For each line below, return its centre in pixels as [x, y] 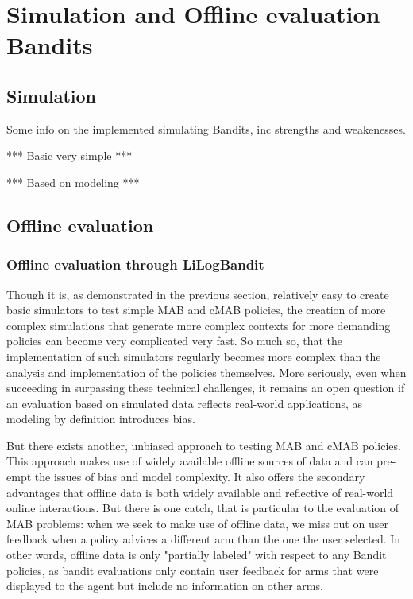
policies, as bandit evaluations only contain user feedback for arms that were [193, 570]
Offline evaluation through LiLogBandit [135, 264]
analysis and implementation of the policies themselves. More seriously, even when [206, 372]
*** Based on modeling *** [73, 182]
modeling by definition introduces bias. [101, 419]
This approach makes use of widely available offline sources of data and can [190, 461]
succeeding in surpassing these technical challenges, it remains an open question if [206, 388]
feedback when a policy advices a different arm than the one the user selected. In [204, 539]
